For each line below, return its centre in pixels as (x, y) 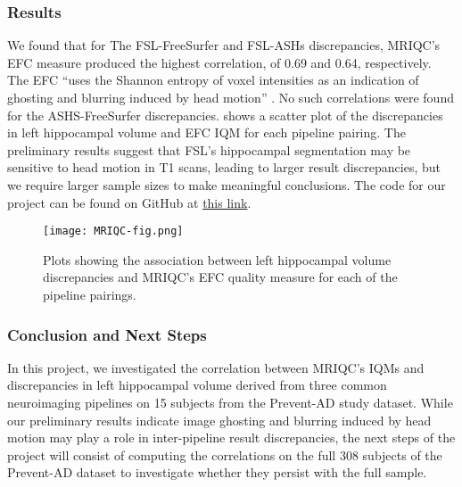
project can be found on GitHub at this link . (129, 202)
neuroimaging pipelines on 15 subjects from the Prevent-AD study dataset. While (230, 402)
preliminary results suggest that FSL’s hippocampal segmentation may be (209, 149)
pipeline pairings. (90, 294)
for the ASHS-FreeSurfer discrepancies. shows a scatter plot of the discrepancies (225, 115)
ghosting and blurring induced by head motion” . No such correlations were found (231, 97)
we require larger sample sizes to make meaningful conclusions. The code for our (227, 184)
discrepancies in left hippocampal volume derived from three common (197, 385)
